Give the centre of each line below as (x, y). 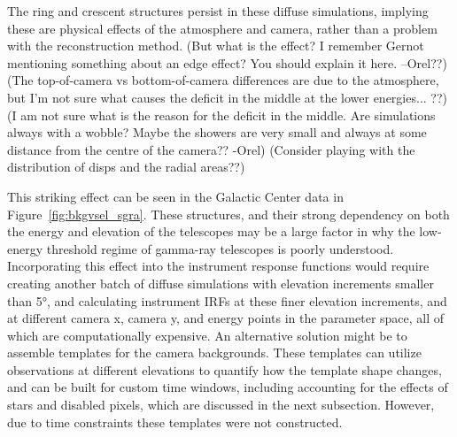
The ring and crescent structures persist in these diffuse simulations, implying (218, 11)
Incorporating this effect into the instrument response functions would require (218, 266)
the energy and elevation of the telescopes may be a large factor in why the (211, 231)
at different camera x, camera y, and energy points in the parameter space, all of (226, 318)
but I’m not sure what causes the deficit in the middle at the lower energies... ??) (227, 97)
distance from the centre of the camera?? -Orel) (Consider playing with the (211, 149)
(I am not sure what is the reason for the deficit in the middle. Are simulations (221, 115)
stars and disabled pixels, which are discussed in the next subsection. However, (221, 405)
